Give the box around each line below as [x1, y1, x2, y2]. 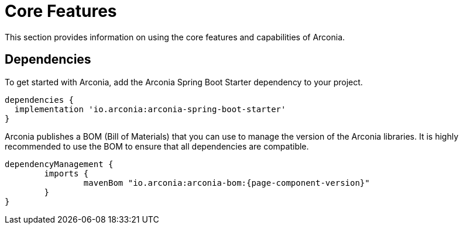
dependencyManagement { [5, 159, 114, 169]
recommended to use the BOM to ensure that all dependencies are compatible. [5, 141, 309, 151]
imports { [44, 168, 89, 178]
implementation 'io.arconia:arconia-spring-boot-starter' [14, 104, 286, 114]
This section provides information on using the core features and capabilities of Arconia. [5, 32, 345, 42]
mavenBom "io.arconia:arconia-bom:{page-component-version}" [83, 178, 370, 188]
